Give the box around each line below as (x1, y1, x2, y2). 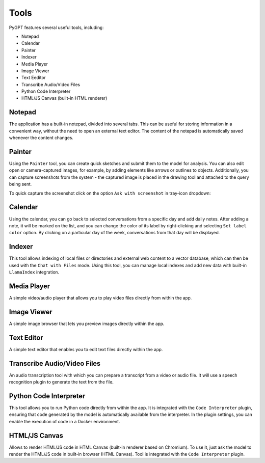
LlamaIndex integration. (9, 269, 59, 275)
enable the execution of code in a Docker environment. (9, 418, 120, 424)
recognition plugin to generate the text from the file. (9, 379, 114, 385)
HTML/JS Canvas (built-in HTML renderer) (21, 95, 107, 101)
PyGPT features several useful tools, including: (9, 25, 104, 30)
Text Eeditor (21, 75, 46, 81)
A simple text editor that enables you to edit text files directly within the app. (9, 346, 163, 352)
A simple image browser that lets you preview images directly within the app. (9, 321, 164, 327)
